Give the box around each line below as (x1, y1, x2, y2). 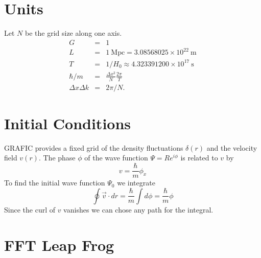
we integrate (117, 177, 155, 188)
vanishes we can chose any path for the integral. (63, 204, 213, 215)
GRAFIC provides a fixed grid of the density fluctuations (4, 142, 183, 153)
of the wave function (84, 152, 148, 163)
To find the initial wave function (4, 177, 105, 188)
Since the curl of (4, 204, 55, 215)
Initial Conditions (4, 112, 131, 133)
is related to (180, 152, 218, 163)
